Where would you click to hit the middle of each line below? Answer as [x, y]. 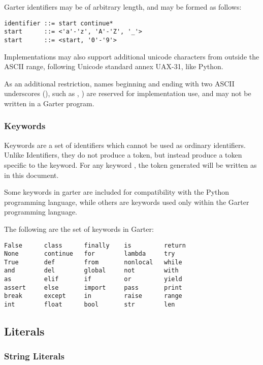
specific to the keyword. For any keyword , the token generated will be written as [130, 164]
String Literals [34, 356]
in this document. [31, 175]
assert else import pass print [93, 287]
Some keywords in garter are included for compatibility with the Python [117, 192]
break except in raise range [93, 296]
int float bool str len [90, 305]
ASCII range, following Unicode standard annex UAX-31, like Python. [114, 66]
